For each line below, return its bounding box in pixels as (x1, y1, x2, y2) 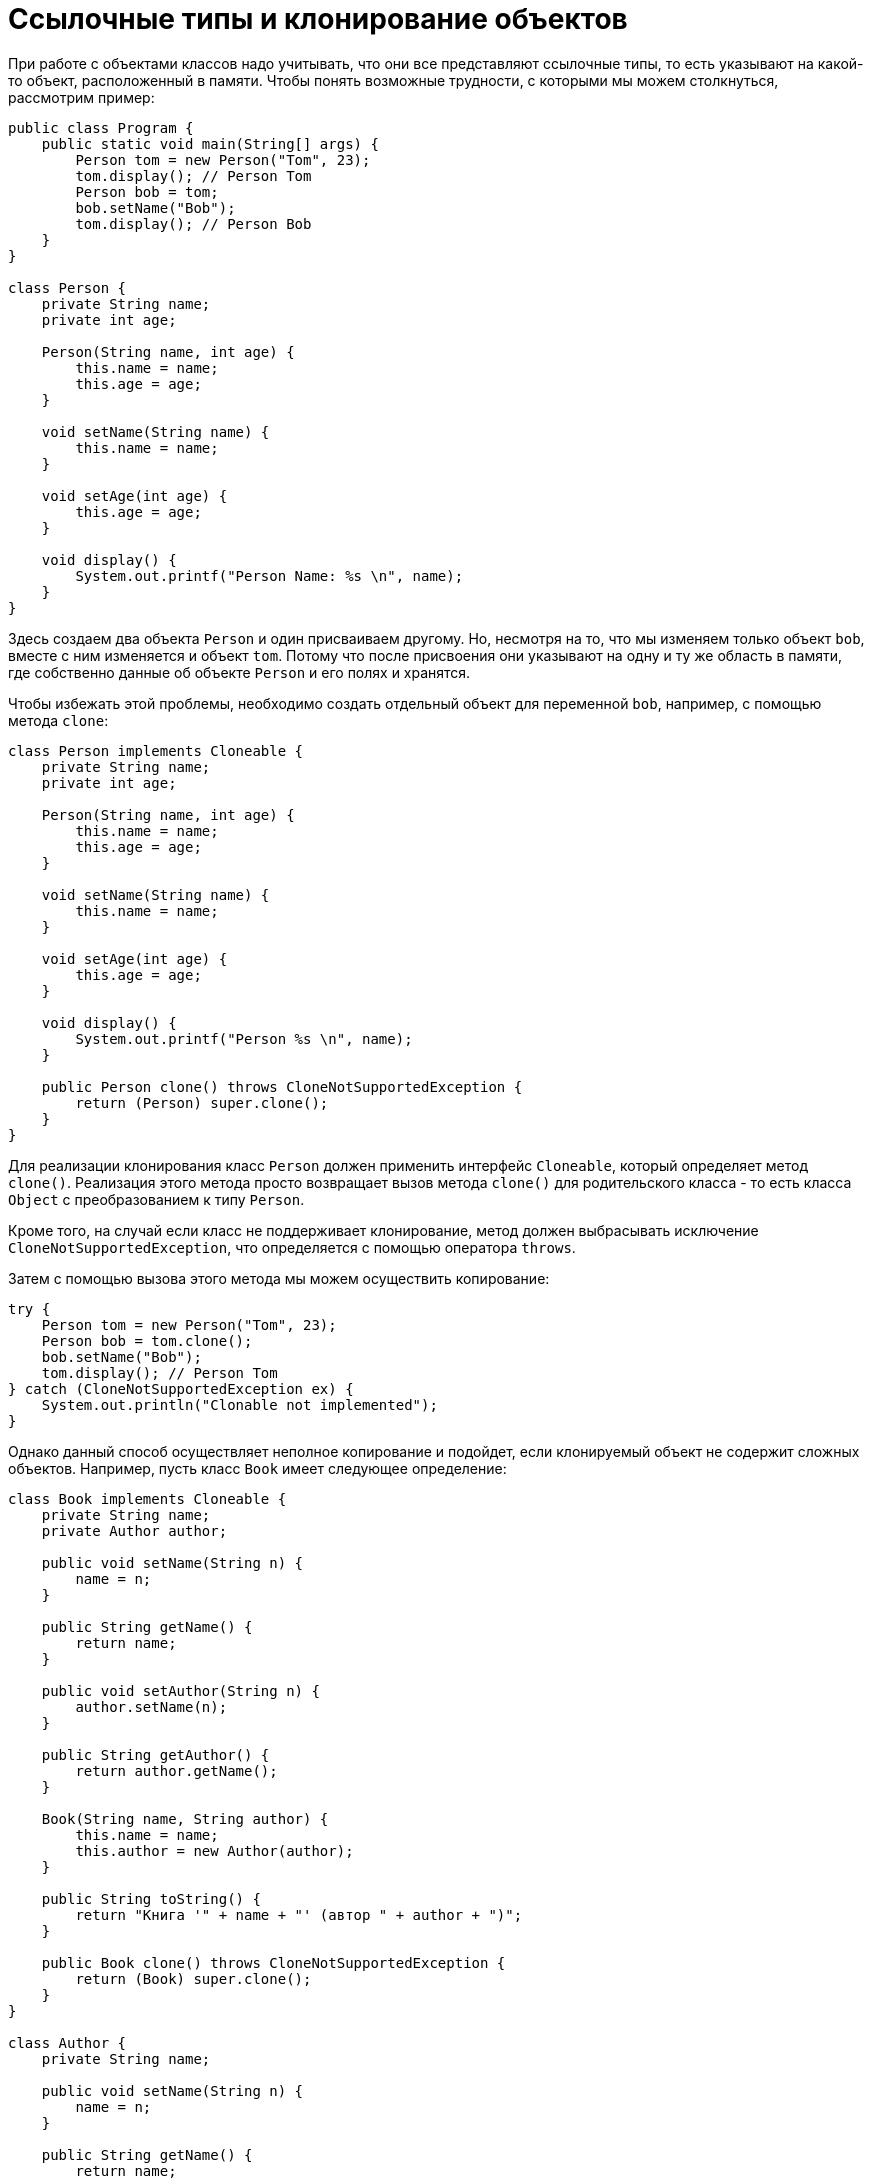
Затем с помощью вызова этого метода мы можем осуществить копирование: (8, 1269, 550, 1287)
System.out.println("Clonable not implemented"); (41, 1396, 438, 1413)
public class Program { (8, 119, 194, 136)
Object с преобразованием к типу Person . (8, 1190, 305, 1208)
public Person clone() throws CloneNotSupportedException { (41, 1078, 523, 1095)
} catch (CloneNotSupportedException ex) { (8, 1380, 354, 1397)
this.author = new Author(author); (75, 1842, 354, 1859)
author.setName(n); (75, 1698, 228, 1715)
